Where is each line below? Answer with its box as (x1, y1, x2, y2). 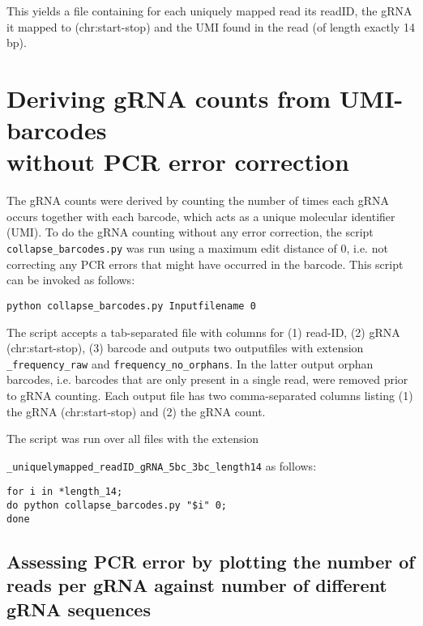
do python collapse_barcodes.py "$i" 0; (6, 500, 228, 512)
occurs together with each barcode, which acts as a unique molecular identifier (6, 207, 395, 224)
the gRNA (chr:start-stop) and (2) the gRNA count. (6, 402, 266, 419)
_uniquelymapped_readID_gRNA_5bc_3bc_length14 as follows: (6, 457, 317, 474)
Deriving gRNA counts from (6, 81, 331, 114)
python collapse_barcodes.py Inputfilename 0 (6, 300, 256, 312)
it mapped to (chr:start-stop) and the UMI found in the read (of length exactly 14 (6, 18, 415, 35)
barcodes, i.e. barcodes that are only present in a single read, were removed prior (6, 371, 408, 388)
